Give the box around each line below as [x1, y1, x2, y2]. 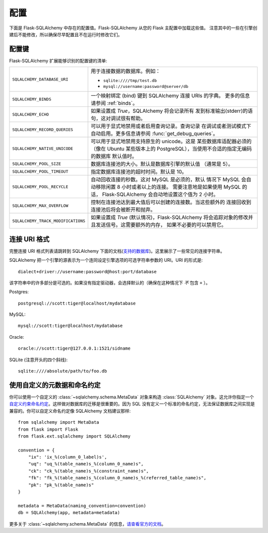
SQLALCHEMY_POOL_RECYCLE [12, 184, 68, 189]
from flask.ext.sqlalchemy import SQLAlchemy [18, 433, 131, 439]
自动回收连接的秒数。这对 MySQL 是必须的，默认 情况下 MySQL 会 [91, 176, 247, 183]
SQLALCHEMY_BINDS [12, 96, 52, 102]
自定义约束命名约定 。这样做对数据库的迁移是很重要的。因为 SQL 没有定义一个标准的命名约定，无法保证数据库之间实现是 [9, 401, 255, 407]
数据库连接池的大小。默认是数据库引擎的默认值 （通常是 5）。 [91, 160, 233, 167]
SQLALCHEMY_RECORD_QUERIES [12, 127, 73, 132]
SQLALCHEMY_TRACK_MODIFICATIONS [12, 218, 85, 224]
